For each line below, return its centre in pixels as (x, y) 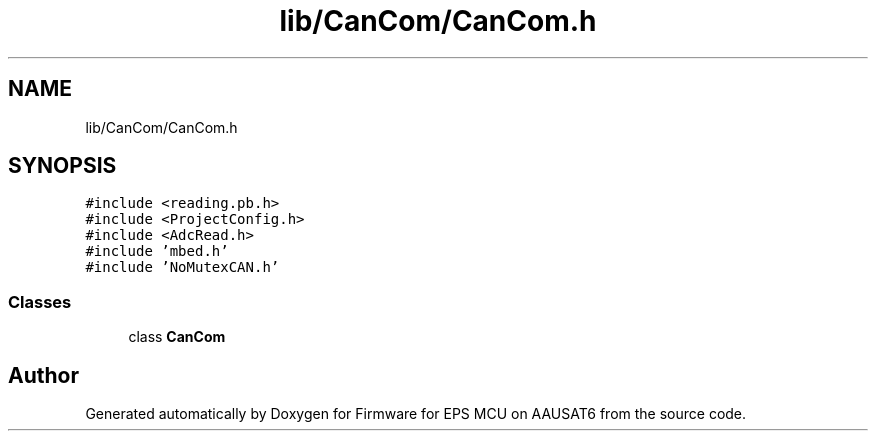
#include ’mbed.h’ (157, 251)
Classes (40, 301)
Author (43, 375)
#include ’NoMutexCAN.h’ (182, 267)
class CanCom (177, 337)
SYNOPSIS (62, 166)
